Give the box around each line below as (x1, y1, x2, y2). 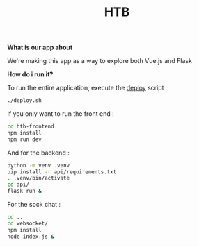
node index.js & (7, 233, 54, 240)
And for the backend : (7, 148, 70, 157)
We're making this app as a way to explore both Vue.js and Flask (7, 57, 193, 65)
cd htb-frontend (7, 123, 54, 130)
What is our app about (7, 43, 73, 52)
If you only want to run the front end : (7, 110, 114, 118)
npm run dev (7, 136, 42, 143)
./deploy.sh (7, 97, 42, 104)
